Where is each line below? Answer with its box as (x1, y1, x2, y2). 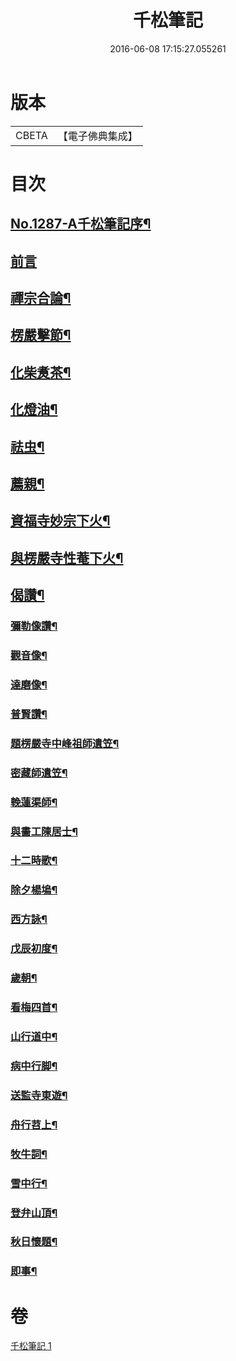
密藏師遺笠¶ (10, 766, 68, 780)
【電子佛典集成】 (57, 129, 138, 143)
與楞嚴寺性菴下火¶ (10, 549, 124, 566)
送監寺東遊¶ (10, 1088, 68, 1102)
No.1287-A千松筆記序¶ (10, 216, 152, 233)
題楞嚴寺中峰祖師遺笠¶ (10, 736, 120, 750)
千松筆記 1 (10, 1340, 52, 1352)
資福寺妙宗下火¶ (10, 512, 111, 530)
